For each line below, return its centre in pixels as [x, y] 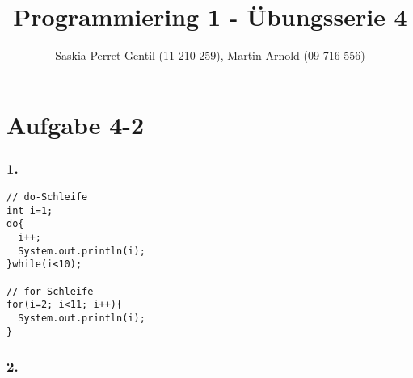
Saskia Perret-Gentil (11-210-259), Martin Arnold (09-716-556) [210, 55]
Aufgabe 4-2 [76, 124]
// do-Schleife [47, 197]
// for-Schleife [50, 291]
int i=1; [30, 210]
